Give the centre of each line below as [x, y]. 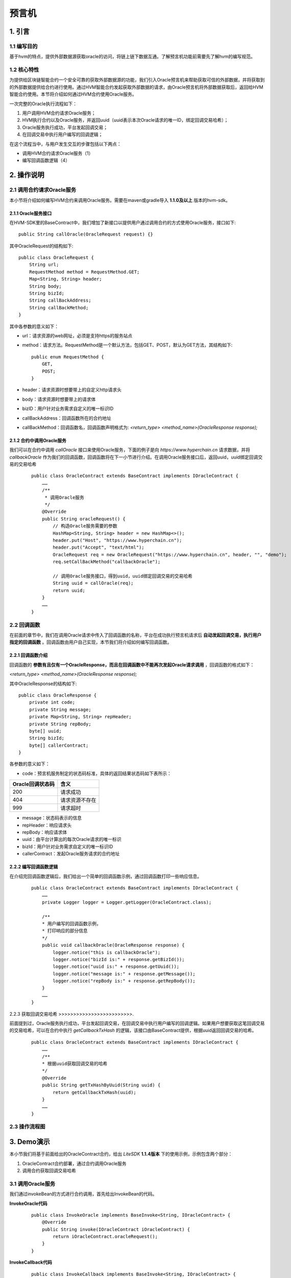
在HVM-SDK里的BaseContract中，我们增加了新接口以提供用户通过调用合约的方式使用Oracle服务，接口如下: [123, 222]
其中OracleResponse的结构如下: [43, 683]
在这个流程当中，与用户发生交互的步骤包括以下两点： [65, 144]
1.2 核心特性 [24, 70]
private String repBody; [60, 724]
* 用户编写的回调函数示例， [71, 923]
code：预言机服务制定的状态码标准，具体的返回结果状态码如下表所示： [97, 773]
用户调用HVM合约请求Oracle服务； [59, 113]
